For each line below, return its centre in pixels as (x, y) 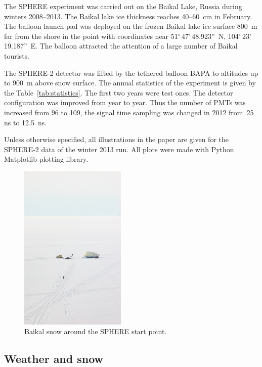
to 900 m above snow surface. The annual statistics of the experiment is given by (130, 83)
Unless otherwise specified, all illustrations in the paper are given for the (116, 139)
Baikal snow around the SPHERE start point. (96, 331)
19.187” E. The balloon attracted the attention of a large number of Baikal (121, 46)
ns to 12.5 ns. (26, 122)
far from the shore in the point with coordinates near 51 (91, 36)
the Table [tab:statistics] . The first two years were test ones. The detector (119, 92)
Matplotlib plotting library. (46, 159)
